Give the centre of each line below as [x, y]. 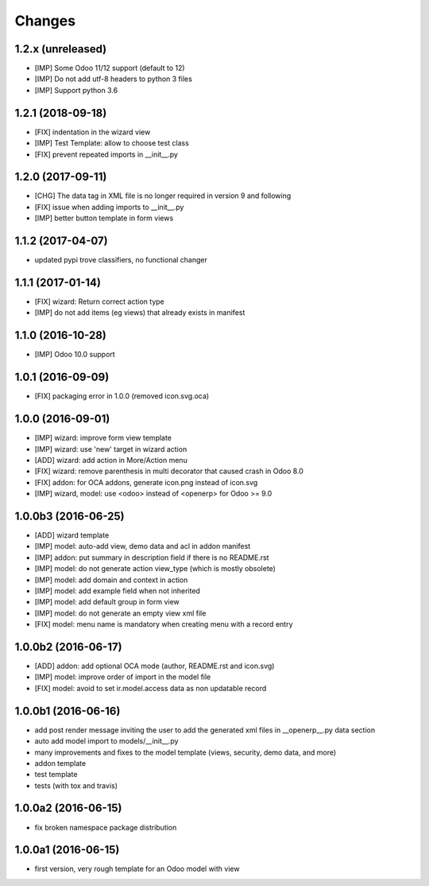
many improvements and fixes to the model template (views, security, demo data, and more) [186, 752]
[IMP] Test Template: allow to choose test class [112, 143]
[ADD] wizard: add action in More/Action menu [111, 460]
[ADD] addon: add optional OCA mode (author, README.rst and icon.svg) [155, 666]
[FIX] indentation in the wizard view [93, 132]
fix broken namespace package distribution [106, 827]
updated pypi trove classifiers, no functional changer [121, 260]
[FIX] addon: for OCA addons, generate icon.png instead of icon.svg [146, 482]
